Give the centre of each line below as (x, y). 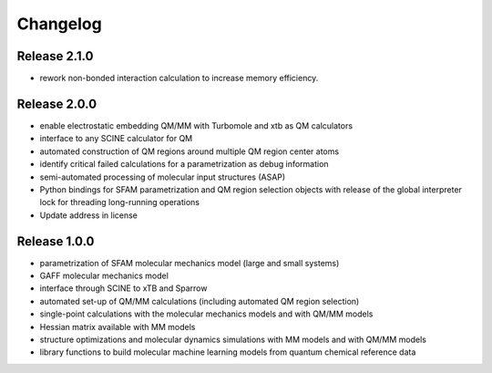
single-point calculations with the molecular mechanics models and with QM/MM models (206, 314)
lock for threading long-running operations (120, 202)
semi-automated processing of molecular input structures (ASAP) (163, 177)
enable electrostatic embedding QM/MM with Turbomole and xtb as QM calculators (196, 125)
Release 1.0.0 (56, 241)
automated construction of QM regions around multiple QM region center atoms (190, 151)
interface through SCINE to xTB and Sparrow (123, 288)
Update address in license (89, 215)
